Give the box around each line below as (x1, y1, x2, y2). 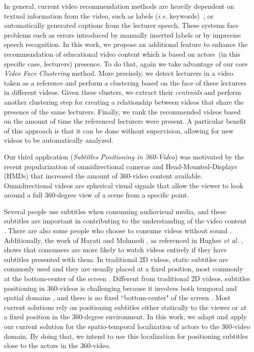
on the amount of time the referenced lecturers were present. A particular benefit (4, 116, 247, 126)
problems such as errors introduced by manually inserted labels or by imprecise (4, 29, 241, 40)
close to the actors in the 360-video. (4, 340, 111, 351)
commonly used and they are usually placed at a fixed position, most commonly (4, 264, 243, 274)
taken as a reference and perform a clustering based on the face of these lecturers (4, 77, 247, 88)
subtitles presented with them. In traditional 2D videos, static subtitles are (4, 254, 228, 264)
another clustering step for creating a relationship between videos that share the (4, 96, 244, 107)
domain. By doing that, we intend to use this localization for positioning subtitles (4, 330, 248, 341)
